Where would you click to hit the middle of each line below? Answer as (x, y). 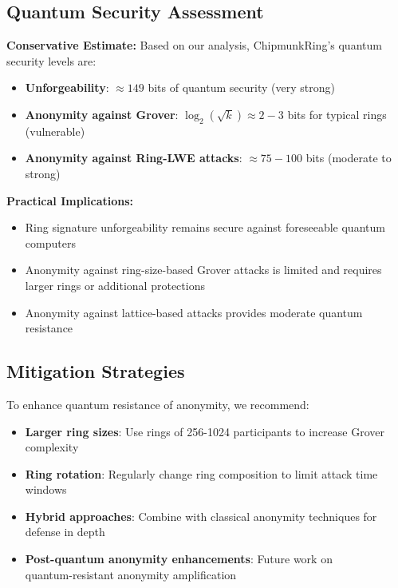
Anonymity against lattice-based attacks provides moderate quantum (194, 312)
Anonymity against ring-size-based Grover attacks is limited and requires (203, 270)
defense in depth (65, 532)
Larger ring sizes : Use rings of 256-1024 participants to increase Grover (205, 431)
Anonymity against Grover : (102, 114)
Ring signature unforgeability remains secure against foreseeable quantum (205, 227)
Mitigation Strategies (96, 371)
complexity (52, 447)
